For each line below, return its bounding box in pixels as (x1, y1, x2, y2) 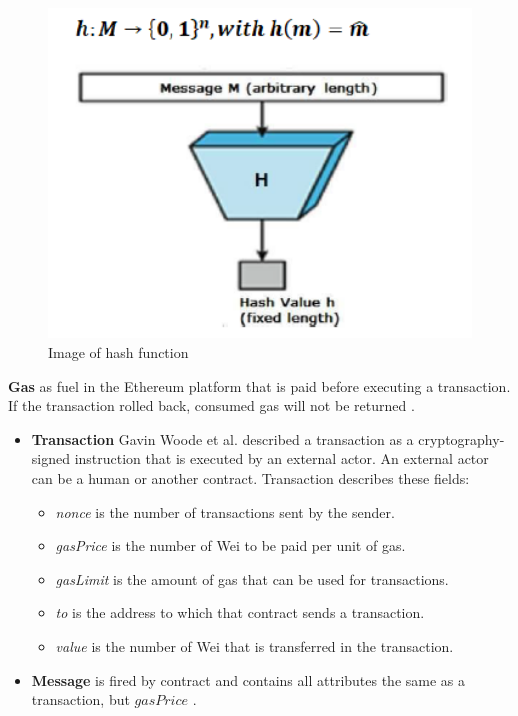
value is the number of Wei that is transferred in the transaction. (55, 635, 454, 656)
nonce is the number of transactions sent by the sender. (55, 501, 395, 522)
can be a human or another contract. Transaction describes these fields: (31, 468, 470, 488)
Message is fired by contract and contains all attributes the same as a (31, 669, 466, 690)
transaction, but (31, 689, 130, 710)
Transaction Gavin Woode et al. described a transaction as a (31, 428, 414, 449)
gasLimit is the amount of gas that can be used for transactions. (55, 568, 449, 589)
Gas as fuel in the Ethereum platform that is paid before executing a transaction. (8, 375, 511, 396)
